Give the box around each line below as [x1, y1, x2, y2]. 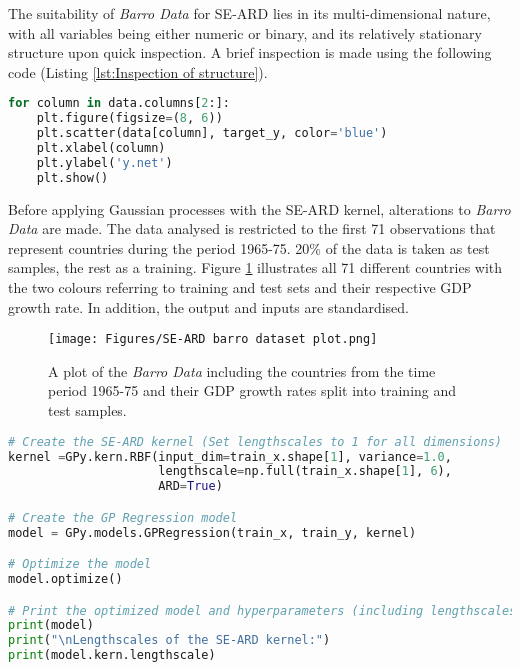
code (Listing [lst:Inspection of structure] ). [8, 61, 268, 82]
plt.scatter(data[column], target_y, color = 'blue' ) [36, 126, 388, 141]
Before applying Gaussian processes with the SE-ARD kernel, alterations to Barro [8, 198, 511, 219]
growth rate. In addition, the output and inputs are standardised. [8, 296, 410, 317]
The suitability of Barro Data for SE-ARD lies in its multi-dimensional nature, [8, 3, 491, 23]
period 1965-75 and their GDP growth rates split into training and [48, 380, 457, 401]
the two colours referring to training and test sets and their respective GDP [8, 277, 472, 297]
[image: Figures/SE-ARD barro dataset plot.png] [48, 332, 378, 347]
